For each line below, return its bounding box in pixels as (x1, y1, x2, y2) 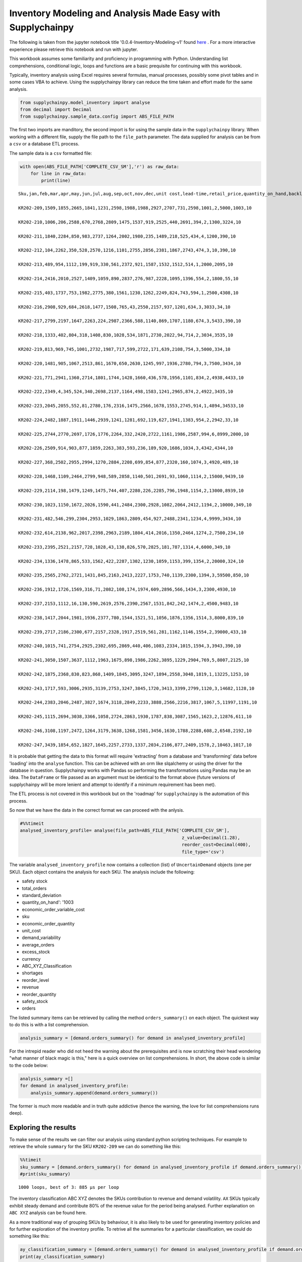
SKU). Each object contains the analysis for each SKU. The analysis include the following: (9, 869, 195, 875)
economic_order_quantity (22, 920, 75, 926)
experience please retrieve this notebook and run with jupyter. (9, 46, 138, 52)
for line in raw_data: (30, 171, 87, 176)
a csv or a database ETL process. (9, 141, 80, 147)
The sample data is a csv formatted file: (9, 150, 93, 156)
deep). (9, 1110, 23, 1116)
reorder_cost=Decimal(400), (181, 842, 251, 848)
